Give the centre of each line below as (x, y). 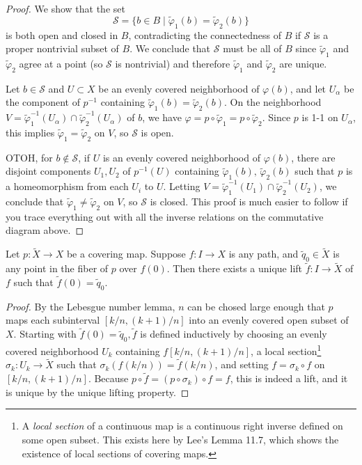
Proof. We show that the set (65, 8)
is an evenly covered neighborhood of (181, 157)
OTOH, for (29, 157)
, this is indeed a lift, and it (289, 378)
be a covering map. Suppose (126, 254)
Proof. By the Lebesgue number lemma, (90, 306)
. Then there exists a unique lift (235, 268)
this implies (30, 132)
